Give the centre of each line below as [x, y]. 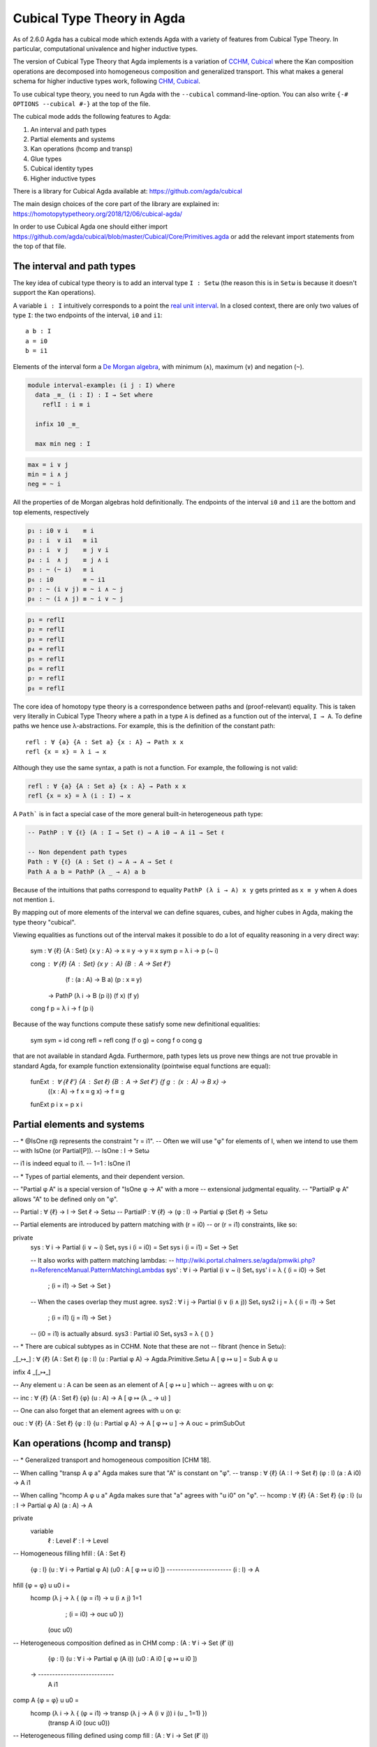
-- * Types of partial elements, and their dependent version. [99, 1176]
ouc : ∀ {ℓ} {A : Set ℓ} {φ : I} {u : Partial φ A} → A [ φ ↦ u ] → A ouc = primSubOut [129, 1423]
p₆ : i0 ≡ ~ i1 [66, 579]
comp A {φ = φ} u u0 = [46, 1700]
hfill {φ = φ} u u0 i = [42, 1586]
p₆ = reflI [46, 668]
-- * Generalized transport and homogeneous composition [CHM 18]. [112, 1460]
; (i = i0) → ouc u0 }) [95, 1614]
